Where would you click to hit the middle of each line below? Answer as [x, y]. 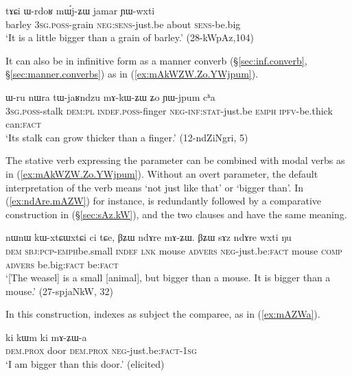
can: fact [23, 124]
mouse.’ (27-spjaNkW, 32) [59, 291]
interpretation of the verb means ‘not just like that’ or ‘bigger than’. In [154, 187]
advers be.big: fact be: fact [62, 264]
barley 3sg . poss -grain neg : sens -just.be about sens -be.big [123, 24]
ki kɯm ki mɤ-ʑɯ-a [46, 337]
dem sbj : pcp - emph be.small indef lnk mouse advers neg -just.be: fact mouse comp [174, 250]
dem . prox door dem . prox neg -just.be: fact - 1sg [101, 350]
